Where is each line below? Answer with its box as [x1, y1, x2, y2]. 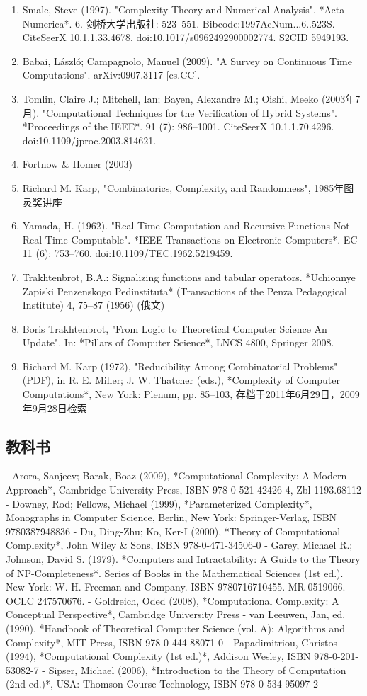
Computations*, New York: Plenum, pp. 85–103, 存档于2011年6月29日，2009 [22, 387, 360, 401]
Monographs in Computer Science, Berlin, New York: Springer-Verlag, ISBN [6, 510, 337, 525]
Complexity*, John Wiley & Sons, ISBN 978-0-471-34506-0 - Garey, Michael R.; [6, 537, 353, 552]
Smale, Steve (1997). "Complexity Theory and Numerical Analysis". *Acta [22, 2, 345, 16]
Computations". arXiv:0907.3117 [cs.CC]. [22, 67, 201, 82]
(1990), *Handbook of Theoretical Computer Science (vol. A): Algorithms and [6, 620, 345, 635]
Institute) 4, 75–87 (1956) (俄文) [22, 297, 165, 312]
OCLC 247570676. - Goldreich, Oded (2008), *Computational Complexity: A [6, 593, 339, 607]
